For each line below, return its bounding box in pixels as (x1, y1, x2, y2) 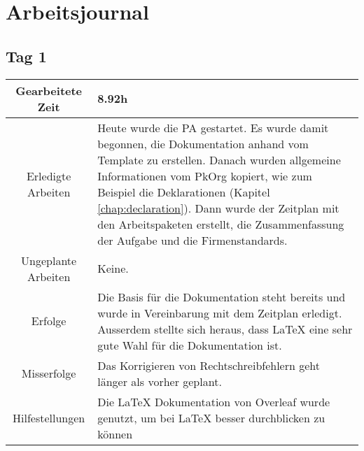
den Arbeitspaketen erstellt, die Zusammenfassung (97, 215, 344, 232)
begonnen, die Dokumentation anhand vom (97, 135, 309, 152)
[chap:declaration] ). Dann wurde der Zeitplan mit (97, 199, 339, 216)
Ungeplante (21, 252, 77, 269)
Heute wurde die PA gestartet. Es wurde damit (97, 119, 329, 136)
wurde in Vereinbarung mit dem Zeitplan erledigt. (97, 304, 342, 321)
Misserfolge (21, 365, 76, 382)
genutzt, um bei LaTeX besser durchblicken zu (97, 409, 325, 426)
